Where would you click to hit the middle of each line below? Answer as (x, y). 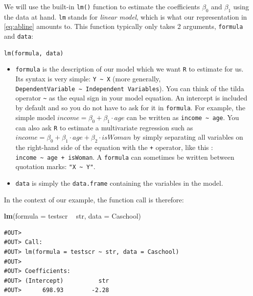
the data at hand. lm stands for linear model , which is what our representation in (126, 16)
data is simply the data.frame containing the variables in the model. (119, 183)
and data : (19, 36)
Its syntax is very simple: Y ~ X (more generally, (88, 79)
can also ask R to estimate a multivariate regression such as (104, 127)
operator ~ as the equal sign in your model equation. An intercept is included (131, 98)
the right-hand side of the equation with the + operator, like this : (114, 147)
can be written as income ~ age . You (183, 117)
